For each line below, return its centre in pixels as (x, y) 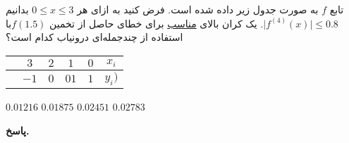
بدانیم (17, 9)
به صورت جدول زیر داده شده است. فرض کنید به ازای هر (198, 9)
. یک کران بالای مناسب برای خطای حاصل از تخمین (157, 23)
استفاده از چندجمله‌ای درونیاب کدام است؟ (94, 37)
